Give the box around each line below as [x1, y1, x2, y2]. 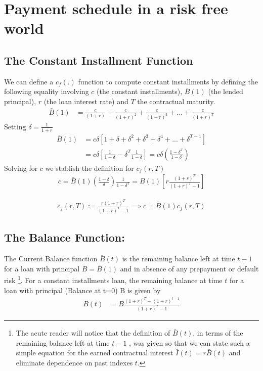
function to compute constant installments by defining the [78, 76, 258, 86]
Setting [4, 121, 26, 131]
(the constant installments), [97, 86, 183, 97]
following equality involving [4, 86, 89, 97]
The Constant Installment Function [4, 52, 193, 68]
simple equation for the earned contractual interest [16, 347, 173, 358]
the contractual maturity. [137, 96, 215, 106]
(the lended [208, 86, 243, 97]
